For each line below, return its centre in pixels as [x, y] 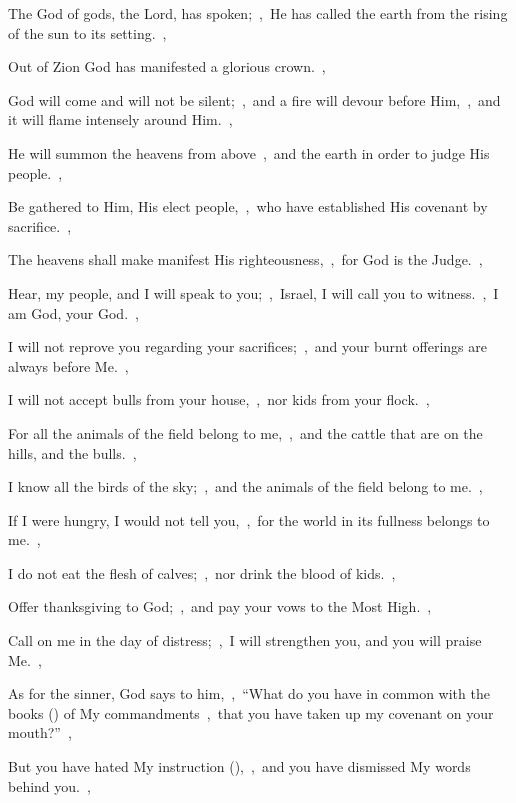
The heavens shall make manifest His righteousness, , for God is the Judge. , [245, 259]
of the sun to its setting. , [87, 32]
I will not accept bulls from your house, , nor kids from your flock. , [219, 399]
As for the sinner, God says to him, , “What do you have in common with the [249, 693]
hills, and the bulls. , [72, 452]
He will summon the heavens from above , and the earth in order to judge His [249, 152]
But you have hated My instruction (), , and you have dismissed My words [239, 766]
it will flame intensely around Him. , [120, 119]
